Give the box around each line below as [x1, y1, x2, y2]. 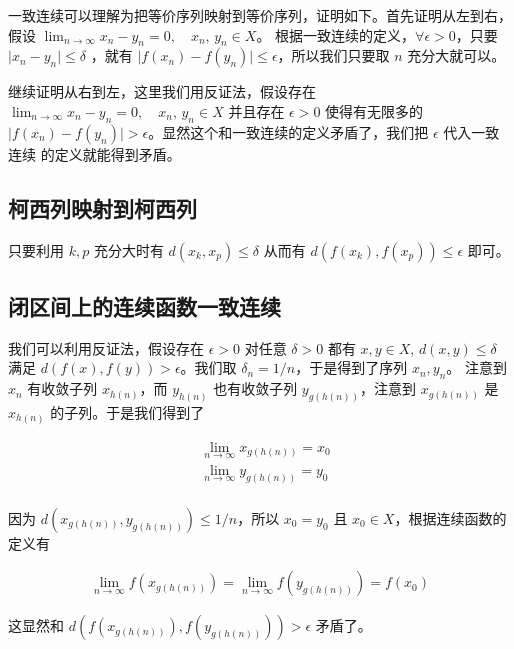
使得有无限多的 [325, 100, 424, 121]
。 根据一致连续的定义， [256, 24, 416, 45]
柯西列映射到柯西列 [8, 192, 197, 223]
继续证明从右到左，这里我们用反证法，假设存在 [8, 81, 316, 102]
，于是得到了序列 [295, 357, 408, 378]
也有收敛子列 [213, 378, 298, 399]
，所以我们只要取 [277, 45, 390, 66]
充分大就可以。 [407, 45, 506, 66]
